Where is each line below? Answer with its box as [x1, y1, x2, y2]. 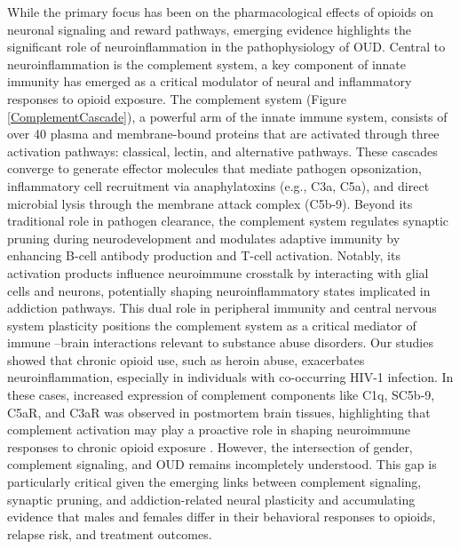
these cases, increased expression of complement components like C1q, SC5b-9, [7, 386, 435, 404]
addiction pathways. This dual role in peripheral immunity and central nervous [7, 298, 437, 317]
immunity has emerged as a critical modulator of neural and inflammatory [7, 72, 412, 91]
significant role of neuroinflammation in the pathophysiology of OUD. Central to [7, 37, 446, 56]
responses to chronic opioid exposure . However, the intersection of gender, [7, 437, 413, 456]
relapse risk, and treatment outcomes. [7, 524, 212, 543]
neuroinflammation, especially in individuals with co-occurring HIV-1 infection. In [7, 368, 454, 386]
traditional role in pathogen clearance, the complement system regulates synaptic [7, 211, 449, 230]
